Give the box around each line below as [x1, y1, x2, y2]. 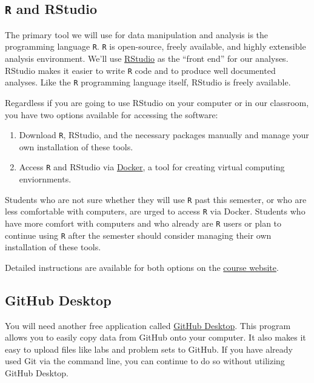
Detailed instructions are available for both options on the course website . [5, 261, 279, 273]
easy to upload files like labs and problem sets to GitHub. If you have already [5, 342, 293, 355]
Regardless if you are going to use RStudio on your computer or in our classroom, [5, 96, 309, 108]
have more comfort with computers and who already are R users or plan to [5, 216, 282, 229]
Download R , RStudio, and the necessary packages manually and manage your [19, 128, 309, 141]
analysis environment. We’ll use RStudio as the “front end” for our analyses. [5, 52, 289, 65]
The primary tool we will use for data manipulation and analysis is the [5, 28, 269, 41]
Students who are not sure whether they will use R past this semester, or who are [5, 193, 307, 205]
